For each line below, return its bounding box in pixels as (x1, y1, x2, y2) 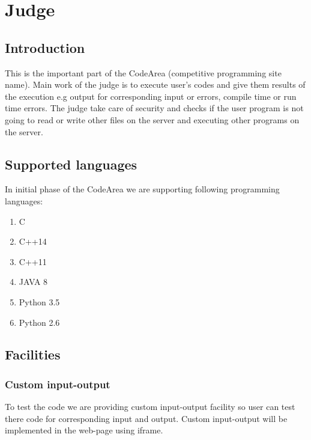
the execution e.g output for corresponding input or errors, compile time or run (5, 90, 297, 102)
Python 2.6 (19, 316, 60, 328)
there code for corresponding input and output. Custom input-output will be (5, 412, 288, 424)
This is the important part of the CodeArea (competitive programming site (5, 66, 282, 79)
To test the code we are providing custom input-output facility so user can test (5, 400, 295, 413)
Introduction (5, 38, 85, 57)
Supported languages (5, 154, 137, 173)
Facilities (5, 345, 61, 364)
